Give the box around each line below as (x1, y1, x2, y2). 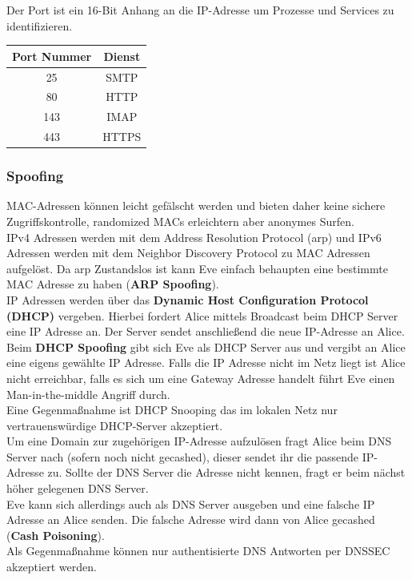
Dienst (103, 47, 141, 64)
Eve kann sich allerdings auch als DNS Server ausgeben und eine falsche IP (6, 495, 375, 512)
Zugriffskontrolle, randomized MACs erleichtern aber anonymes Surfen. (6, 212, 354, 229)
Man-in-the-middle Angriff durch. (6, 385, 170, 402)
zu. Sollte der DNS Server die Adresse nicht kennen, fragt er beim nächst (47, 464, 406, 481)
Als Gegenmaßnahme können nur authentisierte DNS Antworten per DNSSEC (6, 542, 390, 559)
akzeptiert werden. (6, 558, 97, 575)
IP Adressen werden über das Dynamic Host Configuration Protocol (6, 291, 369, 308)
